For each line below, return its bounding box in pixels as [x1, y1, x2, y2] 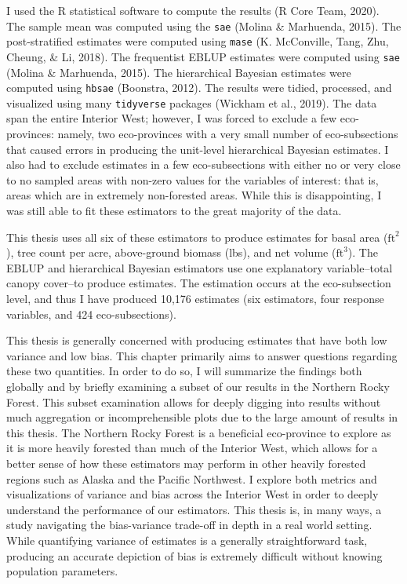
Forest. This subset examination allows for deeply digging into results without [6, 393, 381, 410]
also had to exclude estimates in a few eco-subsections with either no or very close [6, 156, 401, 173]
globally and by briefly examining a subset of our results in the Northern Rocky [6, 378, 390, 394]
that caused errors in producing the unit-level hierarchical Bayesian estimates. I [6, 141, 389, 157]
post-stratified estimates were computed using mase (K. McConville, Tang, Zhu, [6, 33, 389, 49]
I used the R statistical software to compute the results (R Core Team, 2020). [6, 2, 380, 18]
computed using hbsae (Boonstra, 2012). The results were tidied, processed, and [6, 79, 392, 96]
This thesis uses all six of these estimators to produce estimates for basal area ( [6, 228, 388, 245]
